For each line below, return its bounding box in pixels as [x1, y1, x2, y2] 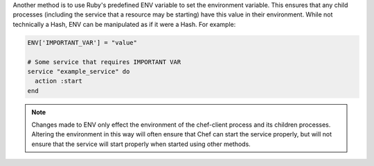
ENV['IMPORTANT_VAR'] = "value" [27, 39, 138, 46]
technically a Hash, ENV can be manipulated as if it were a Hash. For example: [12, 20, 236, 28]
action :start [35, 77, 83, 85]
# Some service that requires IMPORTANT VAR [27, 58, 181, 65]
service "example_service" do [27, 68, 130, 75]
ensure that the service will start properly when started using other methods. [31, 140, 251, 148]
